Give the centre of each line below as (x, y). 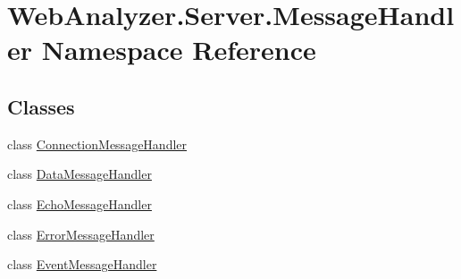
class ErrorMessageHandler (81, 234)
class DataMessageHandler (80, 174)
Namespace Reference (179, 50)
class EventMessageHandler (82, 264)
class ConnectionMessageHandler (97, 144)
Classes (41, 106)
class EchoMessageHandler (80, 203)
